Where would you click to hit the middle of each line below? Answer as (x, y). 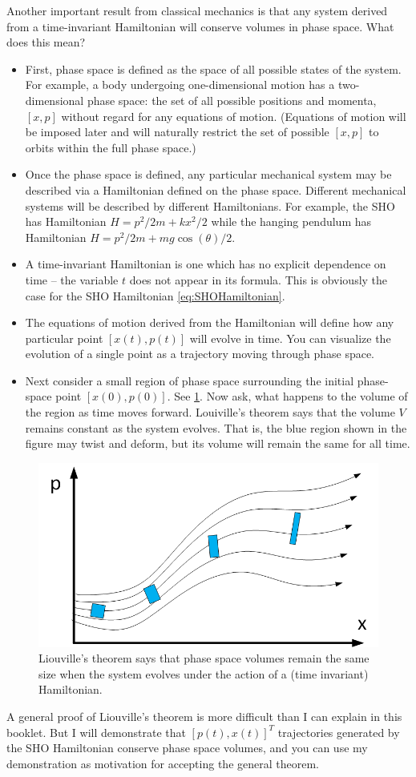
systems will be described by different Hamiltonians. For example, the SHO (210, 205)
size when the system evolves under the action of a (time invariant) (204, 673)
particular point (64, 338)
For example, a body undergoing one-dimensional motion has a (180, 85)
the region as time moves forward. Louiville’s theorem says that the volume (210, 412)
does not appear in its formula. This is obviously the (258, 279)
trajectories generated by (339, 732)
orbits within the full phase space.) (111, 147)
